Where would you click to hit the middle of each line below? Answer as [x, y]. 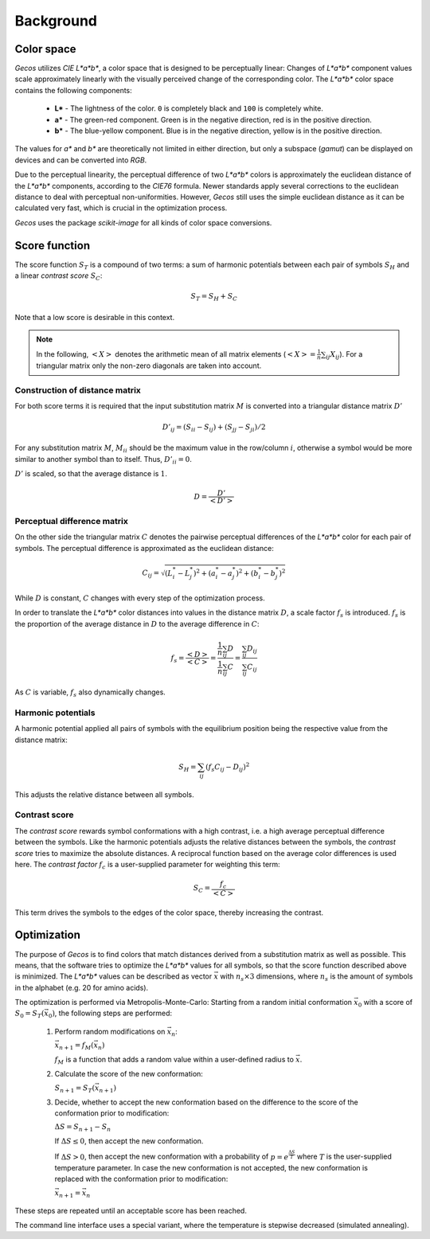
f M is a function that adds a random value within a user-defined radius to [174, 1061]
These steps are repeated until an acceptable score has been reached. [131, 1210]
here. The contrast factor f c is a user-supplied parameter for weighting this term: [147, 865]
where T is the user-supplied [344, 1157]
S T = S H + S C [214, 297]
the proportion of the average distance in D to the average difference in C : [137, 623]
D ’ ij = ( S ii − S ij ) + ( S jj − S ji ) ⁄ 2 [214, 428]
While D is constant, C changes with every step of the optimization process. [140, 598]
